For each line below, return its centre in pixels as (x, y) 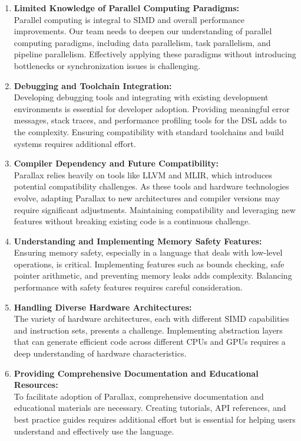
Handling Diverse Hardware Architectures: (103, 307)
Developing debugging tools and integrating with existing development (141, 97)
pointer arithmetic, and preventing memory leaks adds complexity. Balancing (153, 275)
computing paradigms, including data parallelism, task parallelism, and (142, 42)
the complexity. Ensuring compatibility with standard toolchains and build (149, 131)
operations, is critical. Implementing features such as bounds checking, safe (149, 264)
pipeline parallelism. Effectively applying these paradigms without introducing (155, 54)
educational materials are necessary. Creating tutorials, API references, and (150, 408)
